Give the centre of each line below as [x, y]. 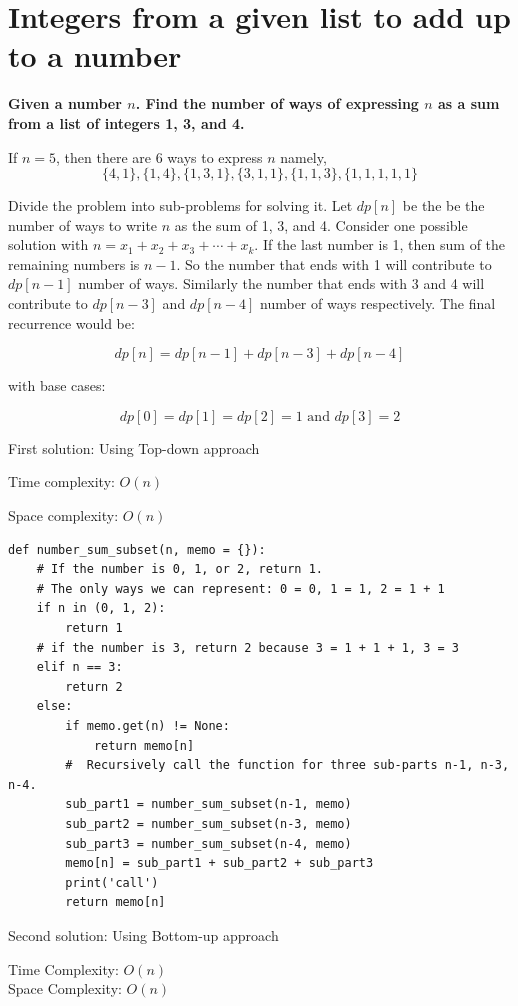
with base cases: [57, 385]
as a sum [469, 103]
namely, [303, 156]
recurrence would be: [71, 322]
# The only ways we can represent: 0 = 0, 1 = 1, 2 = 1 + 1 [240, 588]
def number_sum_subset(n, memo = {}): [137, 549]
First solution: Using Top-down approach [134, 447]
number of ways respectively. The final [378, 303]
